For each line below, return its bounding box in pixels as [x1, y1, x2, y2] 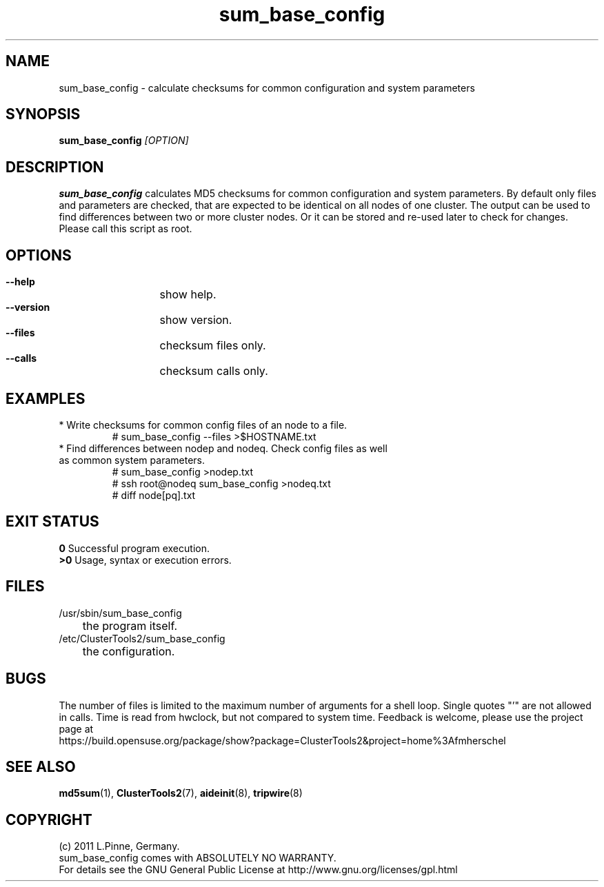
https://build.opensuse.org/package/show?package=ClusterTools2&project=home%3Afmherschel [59, 734, 506, 746]
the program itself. [82, 618, 178, 633]
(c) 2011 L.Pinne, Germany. [59, 840, 180, 853]
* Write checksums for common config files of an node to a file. [59, 418, 348, 431]
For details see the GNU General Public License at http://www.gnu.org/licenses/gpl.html [59, 864, 458, 876]
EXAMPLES [6, 389, 85, 407]
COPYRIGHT [6, 810, 92, 828]
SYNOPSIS [6, 105, 81, 123]
